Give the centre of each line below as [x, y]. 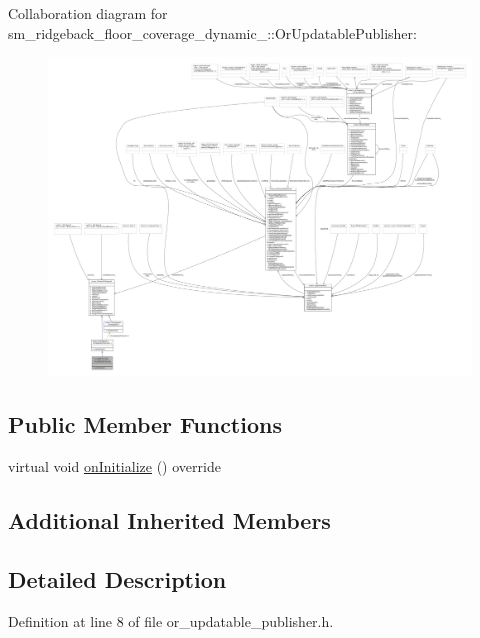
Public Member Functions [145, 424]
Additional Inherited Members [169, 520]
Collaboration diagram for [88, 13]
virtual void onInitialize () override [114, 466]
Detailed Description [117, 578]
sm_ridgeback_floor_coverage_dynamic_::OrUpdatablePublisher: [212, 32]
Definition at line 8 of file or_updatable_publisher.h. [171, 620]
